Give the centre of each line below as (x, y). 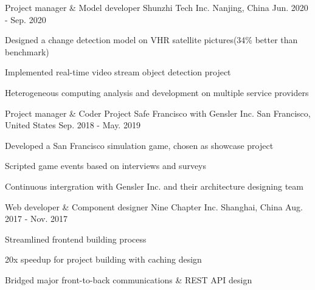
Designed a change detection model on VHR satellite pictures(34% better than (151, 40)
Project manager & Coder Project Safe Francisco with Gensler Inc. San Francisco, (158, 113)
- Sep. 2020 (26, 19)
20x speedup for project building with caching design (103, 259)
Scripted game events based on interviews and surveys (106, 166)
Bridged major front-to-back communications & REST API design (129, 279)
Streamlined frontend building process (76, 239)
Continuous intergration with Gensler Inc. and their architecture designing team (154, 186)
